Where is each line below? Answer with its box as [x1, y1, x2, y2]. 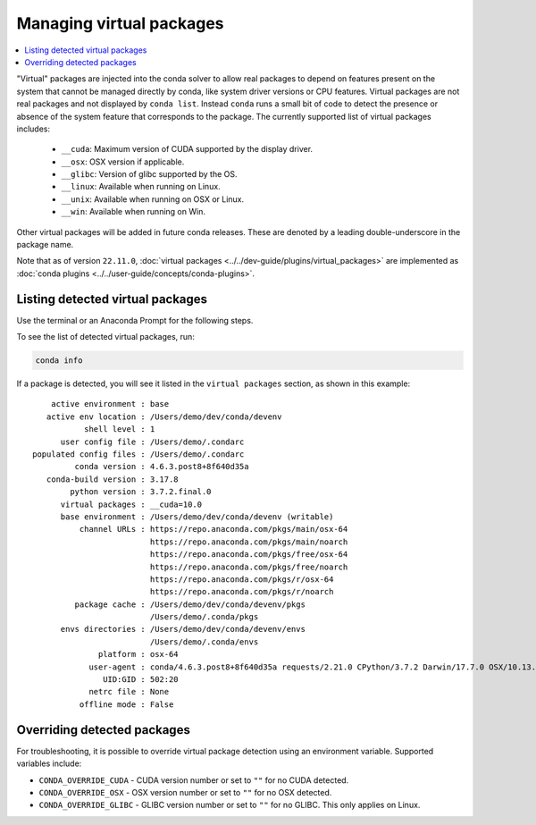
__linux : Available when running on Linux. [61, 181, 221, 192]
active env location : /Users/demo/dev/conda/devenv [46, 411, 282, 422]
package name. [16, 240, 74, 250]
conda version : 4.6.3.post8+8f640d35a [74, 461, 249, 472]
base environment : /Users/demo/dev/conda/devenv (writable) [60, 511, 334, 522]
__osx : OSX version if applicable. [61, 156, 185, 167]
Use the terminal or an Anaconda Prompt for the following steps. [16, 315, 254, 325]
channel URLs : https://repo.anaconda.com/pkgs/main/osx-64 [79, 524, 348, 535]
